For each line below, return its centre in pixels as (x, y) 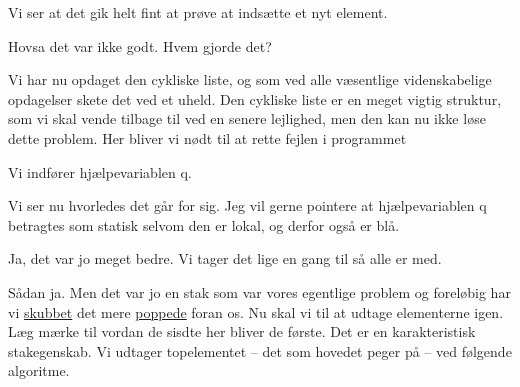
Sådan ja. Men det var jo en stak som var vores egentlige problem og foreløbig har (259, 291)
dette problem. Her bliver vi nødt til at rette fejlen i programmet (207, 137)
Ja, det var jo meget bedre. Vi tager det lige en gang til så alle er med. (225, 258)
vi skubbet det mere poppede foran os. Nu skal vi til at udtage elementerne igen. (256, 311)
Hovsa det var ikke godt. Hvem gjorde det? (140, 45)
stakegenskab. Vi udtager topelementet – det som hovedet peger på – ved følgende (260, 350)
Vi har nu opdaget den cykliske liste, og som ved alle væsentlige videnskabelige (250, 79)
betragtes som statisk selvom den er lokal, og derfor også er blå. (204, 224)
